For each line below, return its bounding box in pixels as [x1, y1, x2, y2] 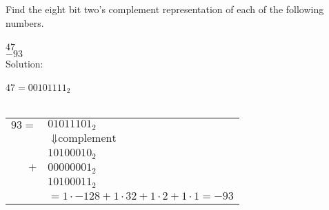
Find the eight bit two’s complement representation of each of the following [6, 2, 324, 16]
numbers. [6, 15, 44, 30]
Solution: [6, 56, 43, 70]
